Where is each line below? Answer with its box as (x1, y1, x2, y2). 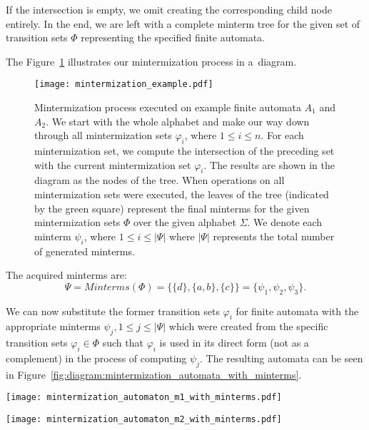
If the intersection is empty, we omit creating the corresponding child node (6, 2, 332, 16)
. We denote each (247, 215, 323, 230)
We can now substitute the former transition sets (6, 303, 220, 318)
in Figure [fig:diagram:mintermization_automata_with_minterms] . (6, 367, 302, 382)
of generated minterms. (34, 243, 135, 258)
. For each (261, 128, 304, 143)
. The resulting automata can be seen (199, 350, 363, 365)
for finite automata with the (236, 303, 359, 318)
